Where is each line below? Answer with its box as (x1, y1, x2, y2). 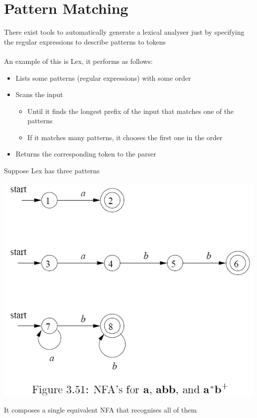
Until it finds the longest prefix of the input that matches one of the (27, 105, 234, 116)
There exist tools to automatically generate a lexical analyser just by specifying (4, 27, 245, 37)
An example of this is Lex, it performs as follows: (4, 55, 153, 66)
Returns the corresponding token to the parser (15, 149, 156, 159)
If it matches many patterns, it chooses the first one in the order (27, 132, 223, 142)
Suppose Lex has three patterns (4, 165, 100, 176)
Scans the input (15, 89, 63, 100)
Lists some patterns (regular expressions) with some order (15, 72, 191, 83)
